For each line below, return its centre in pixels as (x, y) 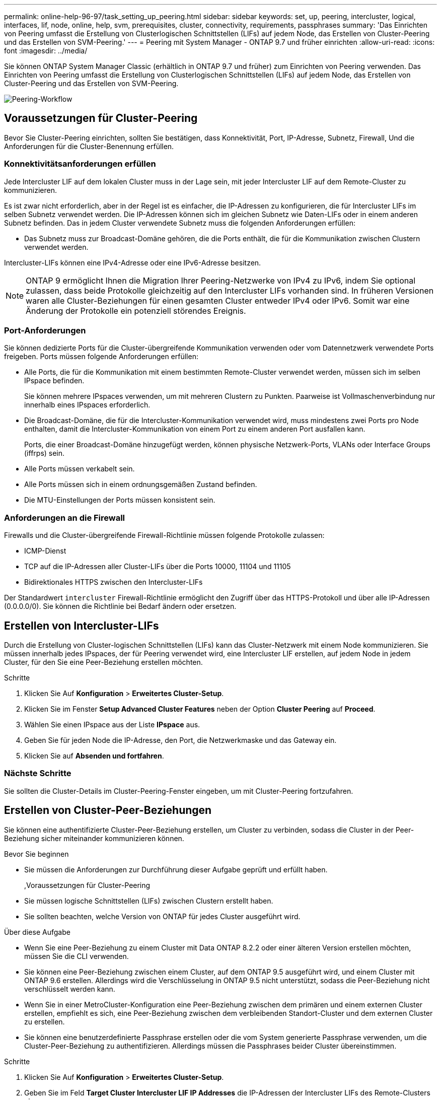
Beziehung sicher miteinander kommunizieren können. (94, 838)
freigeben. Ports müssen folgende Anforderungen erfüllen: (101, 357)
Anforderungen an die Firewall (65, 518)
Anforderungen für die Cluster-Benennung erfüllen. (89, 146)
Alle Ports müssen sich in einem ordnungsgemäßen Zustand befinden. (141, 485)
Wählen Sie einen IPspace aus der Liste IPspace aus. (112, 724)
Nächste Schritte (38, 773)
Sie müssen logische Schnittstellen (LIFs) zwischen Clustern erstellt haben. (149, 901)
